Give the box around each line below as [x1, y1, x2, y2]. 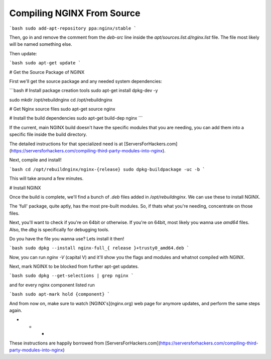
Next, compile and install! [9, 157, 62, 163]
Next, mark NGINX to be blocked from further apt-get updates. [9, 263, 139, 270]
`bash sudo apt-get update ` [9, 60, 81, 66]
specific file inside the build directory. [9, 131, 87, 138]
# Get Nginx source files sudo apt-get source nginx [9, 106, 115, 112]
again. [9, 307, 23, 314]
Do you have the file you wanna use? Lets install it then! [9, 235, 124, 241]
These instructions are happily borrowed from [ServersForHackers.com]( [9, 340, 161, 346]
